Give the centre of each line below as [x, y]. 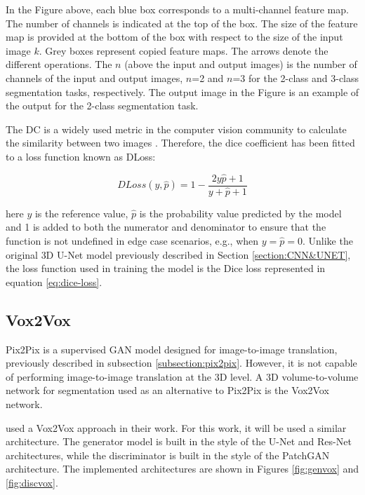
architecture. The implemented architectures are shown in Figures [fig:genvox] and [182, 469]
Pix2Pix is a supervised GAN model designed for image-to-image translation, [172, 349]
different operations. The [59, 64]
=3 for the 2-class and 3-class [296, 77]
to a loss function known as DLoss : [81, 156]
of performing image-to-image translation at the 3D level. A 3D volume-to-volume [182, 376]
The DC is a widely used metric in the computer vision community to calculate [176, 129]
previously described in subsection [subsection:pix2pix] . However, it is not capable [181, 363]
